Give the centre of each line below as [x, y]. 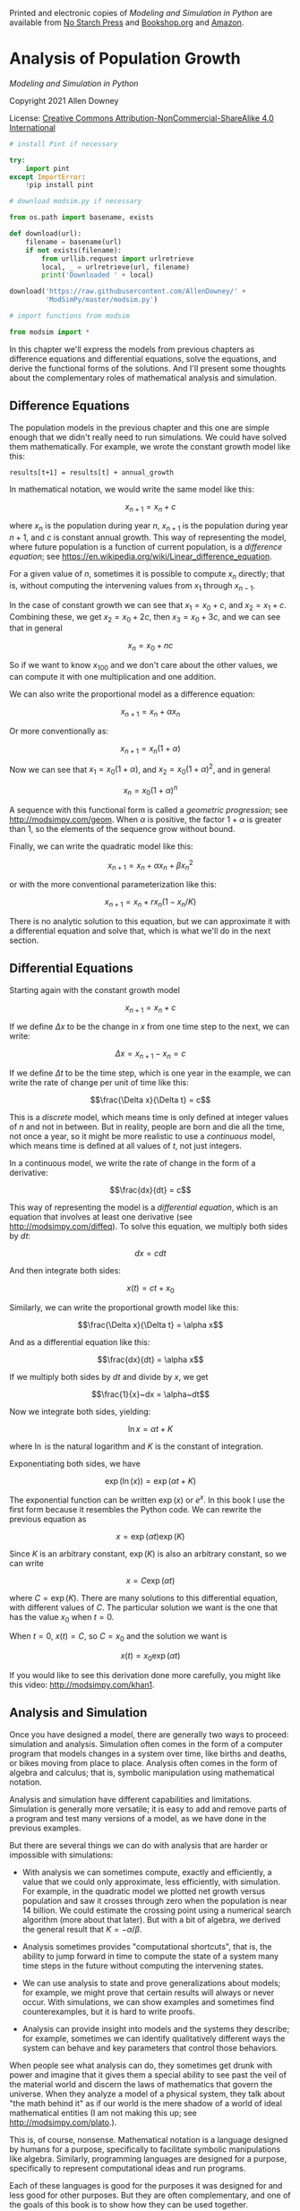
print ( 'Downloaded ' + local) [98, 275]
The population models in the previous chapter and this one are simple [140, 427]
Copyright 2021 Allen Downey [64, 100]
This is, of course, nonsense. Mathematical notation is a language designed [149, 2139]
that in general [36, 628]
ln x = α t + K [150, 1428]
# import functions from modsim [69, 316]
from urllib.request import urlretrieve [118, 259]
